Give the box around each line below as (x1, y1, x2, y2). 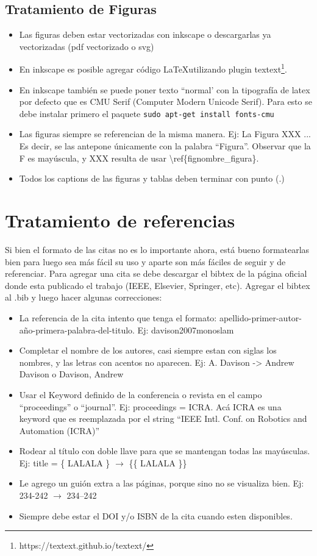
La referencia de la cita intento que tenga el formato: (19, 311, 217, 324)
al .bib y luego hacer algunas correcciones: (5, 291, 162, 304)
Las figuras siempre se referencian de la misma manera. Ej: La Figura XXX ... (19, 127, 311, 140)
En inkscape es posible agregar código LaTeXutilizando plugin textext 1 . (19, 61, 287, 76)
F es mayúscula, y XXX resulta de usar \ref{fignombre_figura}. (19, 151, 259, 164)
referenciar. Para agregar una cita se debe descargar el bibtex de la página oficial (5, 267, 307, 280)
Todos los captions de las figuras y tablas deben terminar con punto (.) (19, 172, 285, 185)
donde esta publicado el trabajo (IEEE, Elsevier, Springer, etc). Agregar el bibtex (5, 279, 310, 291)
